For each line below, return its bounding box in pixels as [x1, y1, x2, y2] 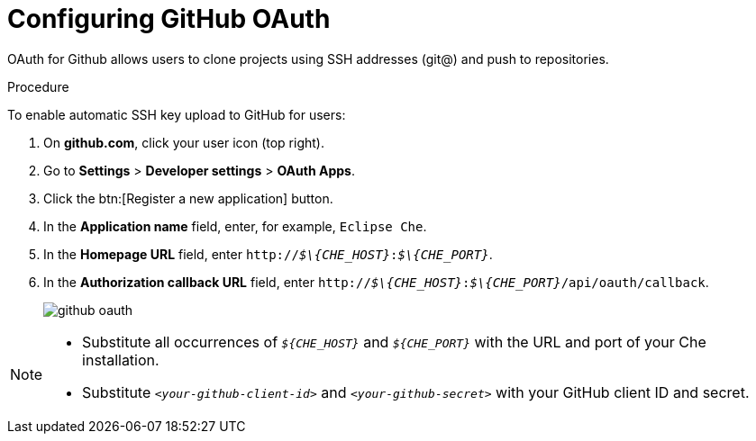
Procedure [7, 78, 69, 94]
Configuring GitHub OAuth [7, 4, 331, 34]
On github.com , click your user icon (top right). [43, 134, 324, 150]
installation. [82, 350, 159, 369]
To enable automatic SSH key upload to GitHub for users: [7, 106, 346, 122]
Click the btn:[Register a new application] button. [43, 190, 333, 206]
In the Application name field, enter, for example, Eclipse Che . [43, 218, 427, 234]
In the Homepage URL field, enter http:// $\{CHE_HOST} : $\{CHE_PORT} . [43, 246, 493, 262]
